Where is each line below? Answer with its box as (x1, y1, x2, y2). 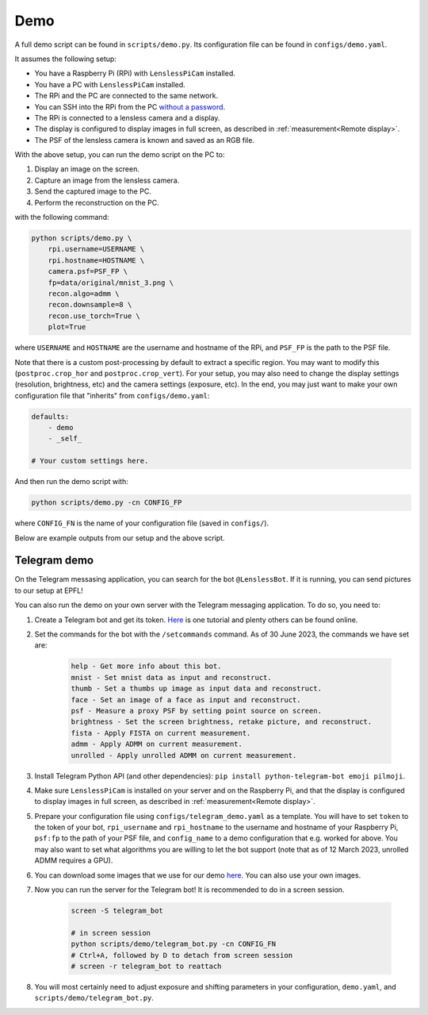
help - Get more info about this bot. (71, 662, 222, 671)
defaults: (31, 412, 70, 421)
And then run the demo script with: (14, 477, 128, 486)
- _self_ (48, 434, 82, 444)
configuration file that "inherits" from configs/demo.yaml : (14, 390, 210, 400)
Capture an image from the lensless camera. (34, 175, 180, 185)
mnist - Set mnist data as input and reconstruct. (71, 673, 273, 682)
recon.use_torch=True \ (48, 311, 140, 321)
